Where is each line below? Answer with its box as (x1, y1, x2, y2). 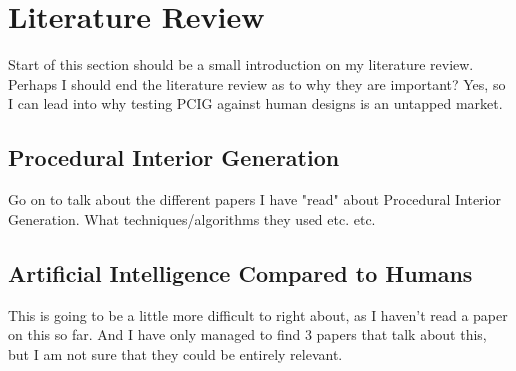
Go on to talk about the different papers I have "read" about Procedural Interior (8, 189, 501, 210)
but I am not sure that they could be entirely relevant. (8, 343, 343, 364)
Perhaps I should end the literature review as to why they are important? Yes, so (8, 73, 506, 94)
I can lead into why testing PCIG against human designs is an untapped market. (8, 93, 503, 114)
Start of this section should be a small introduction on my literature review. (8, 54, 474, 75)
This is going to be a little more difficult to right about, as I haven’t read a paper (8, 304, 508, 325)
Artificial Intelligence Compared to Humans (8, 257, 473, 288)
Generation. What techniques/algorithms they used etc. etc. (8, 208, 376, 229)
